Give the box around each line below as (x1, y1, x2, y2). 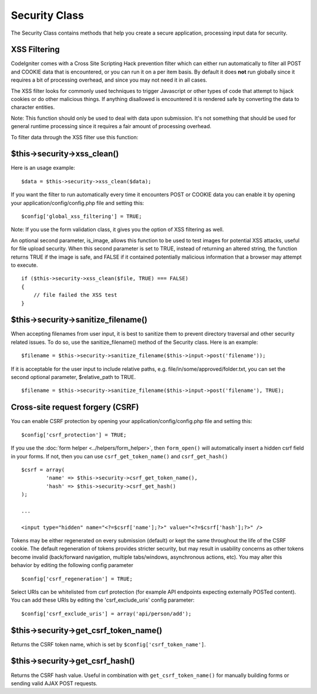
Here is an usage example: (11, 165, 76, 172)
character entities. (11, 103, 55, 111)
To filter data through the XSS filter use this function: (11, 133, 139, 140)
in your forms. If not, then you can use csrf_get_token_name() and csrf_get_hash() (11, 452, 228, 460)
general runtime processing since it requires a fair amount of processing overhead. (11, 123, 211, 130)
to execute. (11, 261, 38, 269)
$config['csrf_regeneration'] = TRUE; (21, 575, 133, 582)
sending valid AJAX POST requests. (11, 679, 98, 687)
